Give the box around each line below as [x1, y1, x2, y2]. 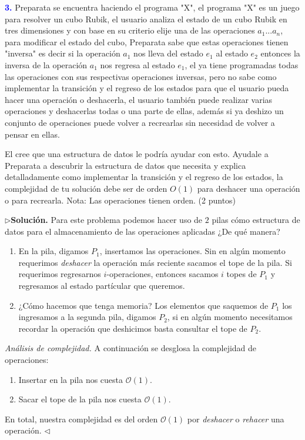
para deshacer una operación [197, 182, 300, 194]
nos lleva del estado [133, 47, 203, 59]
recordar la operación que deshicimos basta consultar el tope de [18, 322, 247, 334]
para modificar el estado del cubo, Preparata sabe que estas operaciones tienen [5, 35, 289, 48]
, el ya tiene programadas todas [185, 58, 299, 71]
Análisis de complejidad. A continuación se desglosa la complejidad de [5, 342, 257, 354]
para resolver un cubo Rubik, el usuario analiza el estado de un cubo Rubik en [5, 12, 287, 25]
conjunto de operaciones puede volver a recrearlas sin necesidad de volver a [5, 116, 275, 128]
